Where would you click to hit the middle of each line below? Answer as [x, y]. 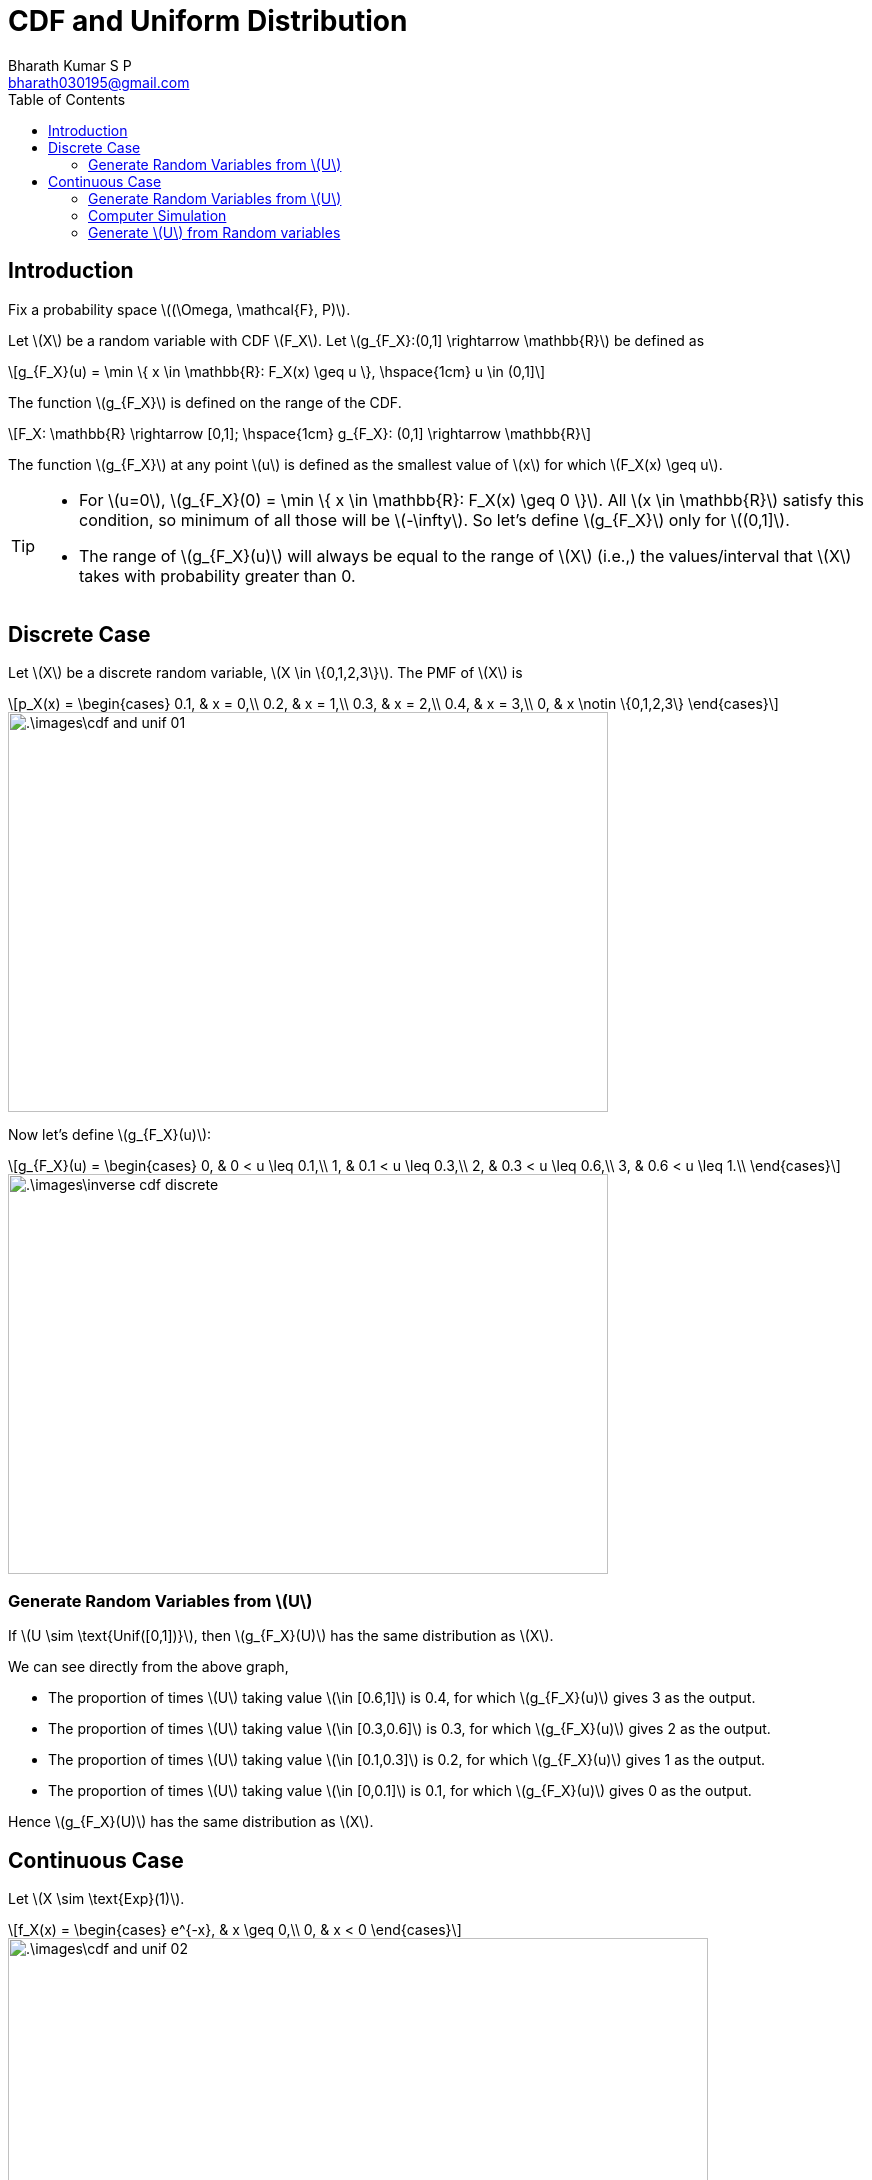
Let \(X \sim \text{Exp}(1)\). [96, 1899]
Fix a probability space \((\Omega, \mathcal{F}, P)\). [179, 309]
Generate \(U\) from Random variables [214, 232]
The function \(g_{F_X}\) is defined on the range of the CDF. [205, 402]
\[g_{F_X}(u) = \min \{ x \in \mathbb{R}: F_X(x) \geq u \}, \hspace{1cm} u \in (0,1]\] [277, 371]
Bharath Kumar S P [70, 65]
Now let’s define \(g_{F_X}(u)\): [110, 1135]
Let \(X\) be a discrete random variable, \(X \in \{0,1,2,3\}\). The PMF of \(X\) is [265, 673]
